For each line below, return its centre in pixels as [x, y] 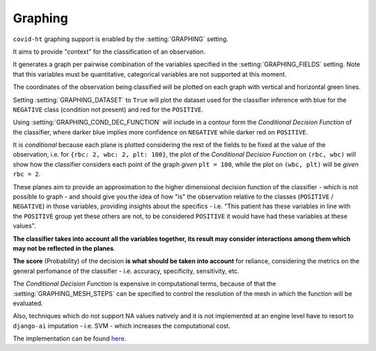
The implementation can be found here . [70, 338]
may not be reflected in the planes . [64, 248]
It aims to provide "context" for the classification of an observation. [109, 52]
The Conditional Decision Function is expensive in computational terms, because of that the [144, 284]
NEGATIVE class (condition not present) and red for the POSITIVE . [108, 109]
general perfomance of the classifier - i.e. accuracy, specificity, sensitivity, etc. [126, 271]
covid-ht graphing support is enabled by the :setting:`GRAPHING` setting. [121, 39]
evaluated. [28, 303]
